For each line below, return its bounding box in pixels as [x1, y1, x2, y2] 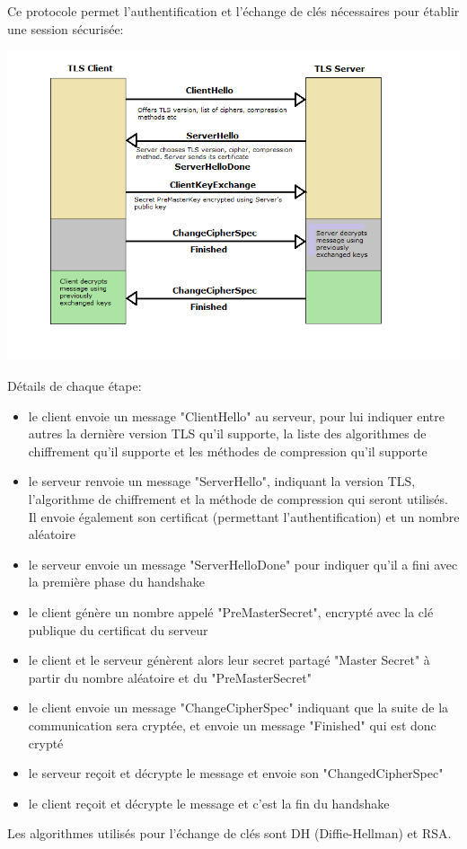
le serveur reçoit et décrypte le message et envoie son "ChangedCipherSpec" [28, 764, 444, 783]
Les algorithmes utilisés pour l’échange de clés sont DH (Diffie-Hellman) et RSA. [7, 824, 452, 843]
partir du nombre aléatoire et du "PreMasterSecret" [28, 668, 312, 686]
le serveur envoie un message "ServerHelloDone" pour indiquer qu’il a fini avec [28, 554, 458, 573]
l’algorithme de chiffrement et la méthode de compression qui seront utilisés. [28, 489, 448, 508]
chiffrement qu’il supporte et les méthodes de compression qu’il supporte [28, 441, 427, 460]
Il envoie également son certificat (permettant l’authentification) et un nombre [28, 507, 460, 526]
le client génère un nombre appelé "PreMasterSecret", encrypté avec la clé [28, 602, 434, 621]
